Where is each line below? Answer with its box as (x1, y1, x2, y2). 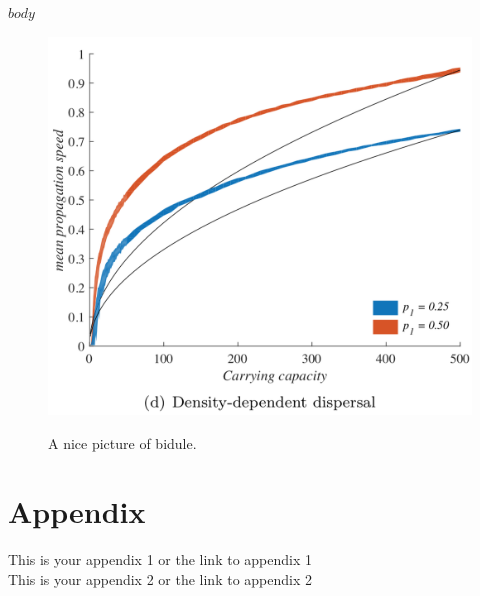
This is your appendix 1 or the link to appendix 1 (8, 549, 312, 570)
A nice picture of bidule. (48, 432, 197, 453)
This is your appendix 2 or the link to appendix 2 (8, 568, 312, 589)
